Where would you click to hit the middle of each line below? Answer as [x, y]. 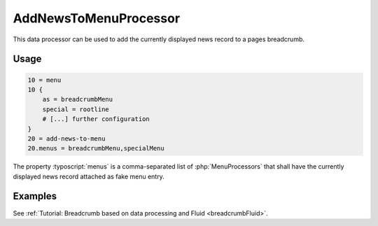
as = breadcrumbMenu [78, 99]
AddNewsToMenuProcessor [97, 18]
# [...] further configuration [96, 119]
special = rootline [76, 109]
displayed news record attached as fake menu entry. [89, 176]
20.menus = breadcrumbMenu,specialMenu [96, 148]
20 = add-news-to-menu [66, 139]
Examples [35, 196]
